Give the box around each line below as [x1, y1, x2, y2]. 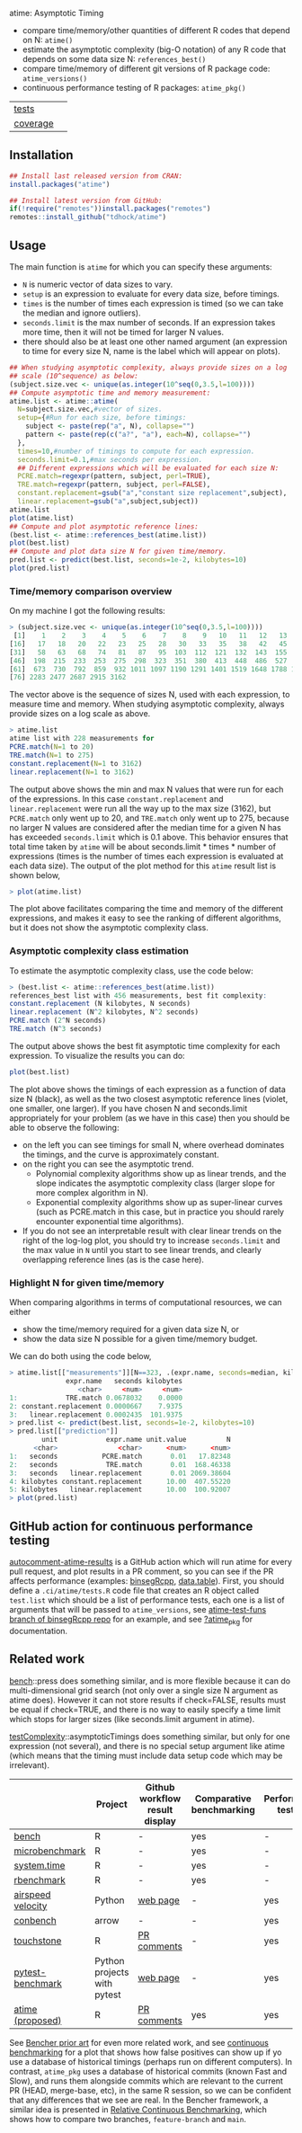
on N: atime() [22, 35, 74, 45]
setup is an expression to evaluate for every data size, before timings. [22, 289, 280, 299]
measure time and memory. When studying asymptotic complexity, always [9, 698, 285, 709]
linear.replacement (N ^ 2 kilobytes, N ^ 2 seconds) [9, 1008, 200, 1017]
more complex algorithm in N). [35, 1186, 148, 1198]
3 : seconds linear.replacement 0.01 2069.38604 [9, 1469, 231, 1478]
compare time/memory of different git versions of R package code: [22, 63, 271, 74]
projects [93, 1966, 129, 1978]
